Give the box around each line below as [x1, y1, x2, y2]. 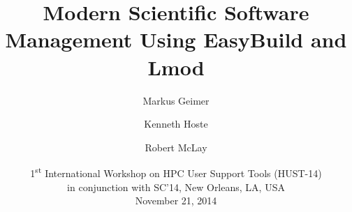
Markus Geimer [142, 93, 210, 107]
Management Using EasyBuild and [5, 25, 347, 54]
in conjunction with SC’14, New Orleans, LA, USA [67, 179, 285, 194]
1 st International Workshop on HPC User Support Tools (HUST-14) [30, 164, 322, 180]
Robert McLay [145, 139, 207, 154]
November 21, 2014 [135, 193, 217, 208]
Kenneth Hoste [144, 116, 208, 131]
